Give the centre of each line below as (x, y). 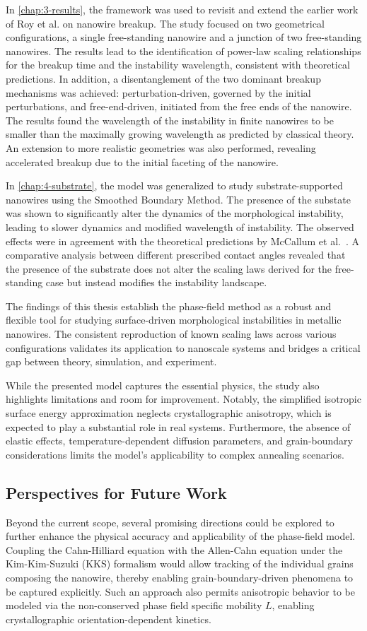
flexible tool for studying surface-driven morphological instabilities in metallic (174, 320)
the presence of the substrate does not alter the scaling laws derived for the (169, 268)
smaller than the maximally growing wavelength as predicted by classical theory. (180, 134)
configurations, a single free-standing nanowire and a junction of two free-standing (184, 37)
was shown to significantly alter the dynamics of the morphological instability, (175, 213)
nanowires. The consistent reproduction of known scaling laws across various (171, 334)
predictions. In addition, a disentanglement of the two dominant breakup (163, 78)
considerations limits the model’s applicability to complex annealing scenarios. (175, 454)
